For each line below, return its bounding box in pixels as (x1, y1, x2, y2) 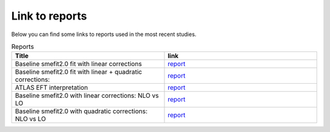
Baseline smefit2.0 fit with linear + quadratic (15, 68, 142, 76)
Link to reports (11, 9, 87, 23)
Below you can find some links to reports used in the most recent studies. (11, 31, 197, 38)
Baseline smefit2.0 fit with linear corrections (15, 60, 142, 68)
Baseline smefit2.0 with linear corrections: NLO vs (15, 92, 159, 100)
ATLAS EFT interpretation (15, 83, 88, 92)
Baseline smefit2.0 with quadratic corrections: (15, 107, 148, 116)
